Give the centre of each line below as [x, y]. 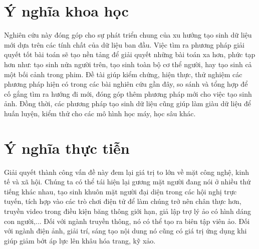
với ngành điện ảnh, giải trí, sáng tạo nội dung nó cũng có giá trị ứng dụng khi [125, 231]
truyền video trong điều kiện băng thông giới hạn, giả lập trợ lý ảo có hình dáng [127, 211]
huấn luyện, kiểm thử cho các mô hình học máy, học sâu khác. [100, 113]
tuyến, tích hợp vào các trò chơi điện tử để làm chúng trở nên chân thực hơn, [123, 201]
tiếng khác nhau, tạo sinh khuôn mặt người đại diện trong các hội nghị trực [120, 191]
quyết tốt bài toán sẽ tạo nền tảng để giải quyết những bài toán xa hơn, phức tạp [130, 54]
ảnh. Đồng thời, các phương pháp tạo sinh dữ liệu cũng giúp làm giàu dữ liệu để [128, 103]
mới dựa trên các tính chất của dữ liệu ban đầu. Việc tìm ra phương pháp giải [124, 44]
